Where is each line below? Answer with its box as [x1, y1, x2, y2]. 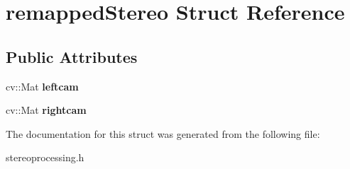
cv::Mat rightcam [6, 103, 87, 117]
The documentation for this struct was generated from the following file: [6, 126, 320, 141]
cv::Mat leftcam [6, 78, 79, 93]
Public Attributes [6, 45, 138, 67]
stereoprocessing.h [6, 150, 84, 165]
